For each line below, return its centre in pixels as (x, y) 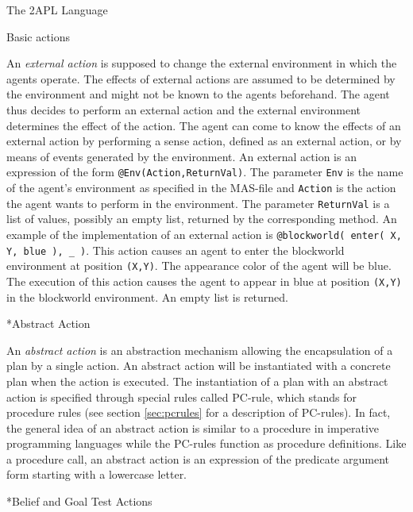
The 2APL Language (57, 10)
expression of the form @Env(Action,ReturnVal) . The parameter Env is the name (205, 172)
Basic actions (39, 36)
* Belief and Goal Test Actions (79, 501)
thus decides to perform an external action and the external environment (184, 109)
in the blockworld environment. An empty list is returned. (147, 296)
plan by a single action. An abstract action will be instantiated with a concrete (199, 366)
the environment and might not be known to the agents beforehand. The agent (198, 94)
